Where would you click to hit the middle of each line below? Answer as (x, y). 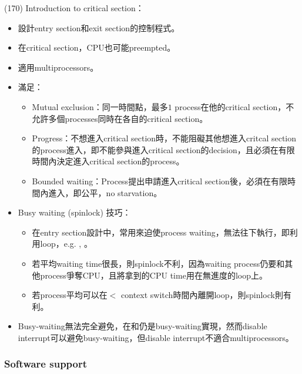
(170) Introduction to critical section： (74, 8)
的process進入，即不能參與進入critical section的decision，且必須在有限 (163, 149)
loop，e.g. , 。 (66, 244)
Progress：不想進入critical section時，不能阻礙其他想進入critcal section (164, 138)
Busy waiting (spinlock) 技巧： (74, 212)
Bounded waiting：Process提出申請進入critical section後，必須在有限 (160, 181)
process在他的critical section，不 (234, 106)
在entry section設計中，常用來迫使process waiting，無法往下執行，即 (161, 232)
